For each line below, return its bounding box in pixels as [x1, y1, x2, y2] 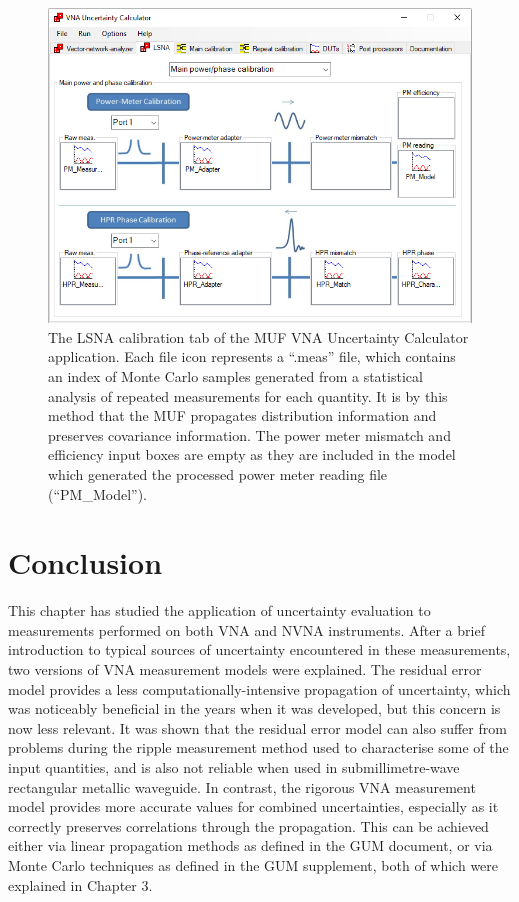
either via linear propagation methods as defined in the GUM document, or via [8, 835, 493, 856]
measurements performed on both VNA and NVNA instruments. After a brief [8, 619, 485, 640]
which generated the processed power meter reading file [48, 463, 388, 484]
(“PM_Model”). [48, 483, 147, 504]
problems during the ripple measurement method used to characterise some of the [8, 737, 509, 758]
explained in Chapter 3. [8, 874, 153, 895]
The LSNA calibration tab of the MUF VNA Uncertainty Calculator [48, 326, 469, 347]
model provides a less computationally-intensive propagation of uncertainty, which [8, 678, 511, 699]
